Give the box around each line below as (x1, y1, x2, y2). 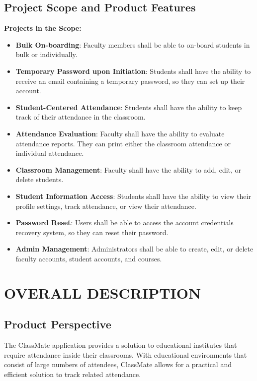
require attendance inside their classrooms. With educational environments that (4, 349, 247, 360)
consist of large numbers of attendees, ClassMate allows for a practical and (4, 359, 232, 370)
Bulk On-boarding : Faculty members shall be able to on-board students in (15, 39, 250, 50)
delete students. (15, 174, 64, 185)
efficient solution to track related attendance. (4, 369, 141, 379)
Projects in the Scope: (4, 23, 82, 33)
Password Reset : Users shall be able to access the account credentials (15, 217, 234, 228)
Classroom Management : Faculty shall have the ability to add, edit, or (15, 164, 242, 175)
